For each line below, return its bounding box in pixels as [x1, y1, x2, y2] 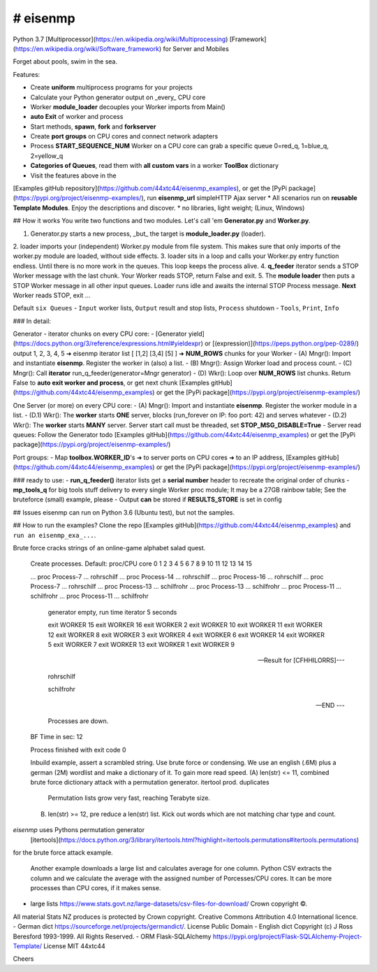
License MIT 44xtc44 [43, 942, 105, 950]
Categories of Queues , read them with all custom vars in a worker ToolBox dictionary [30, 162, 279, 170]
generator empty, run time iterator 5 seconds [47, 608, 177, 616]
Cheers [13, 955, 34, 963]
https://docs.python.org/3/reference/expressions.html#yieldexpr [15, 339, 202, 348]
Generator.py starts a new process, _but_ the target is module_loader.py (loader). [30, 229, 266, 238]
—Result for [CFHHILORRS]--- [258, 656, 345, 664]
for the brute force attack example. [13, 848, 113, 857]
